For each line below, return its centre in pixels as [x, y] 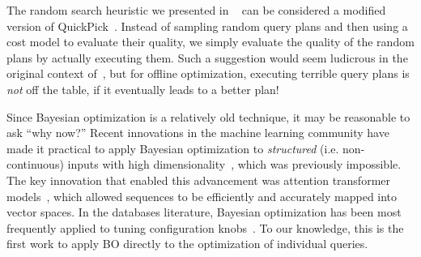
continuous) [35, 164]
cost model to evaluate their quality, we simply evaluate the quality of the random [210, 42]
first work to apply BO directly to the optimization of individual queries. [187, 244]
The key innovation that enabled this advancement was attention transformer [199, 180]
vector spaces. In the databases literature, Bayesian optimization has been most [204, 212]
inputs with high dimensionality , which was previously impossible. [234, 164]
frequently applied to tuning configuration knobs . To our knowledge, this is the [205, 227]
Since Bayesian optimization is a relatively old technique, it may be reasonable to [208, 116]
